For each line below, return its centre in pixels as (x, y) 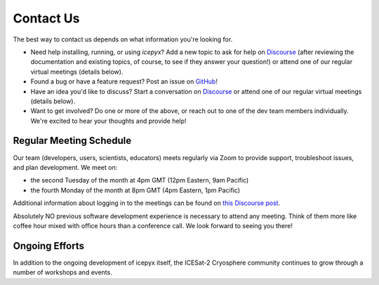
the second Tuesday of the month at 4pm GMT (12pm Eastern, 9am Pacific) (140, 180)
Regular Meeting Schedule (72, 141)
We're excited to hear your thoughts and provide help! (108, 121)
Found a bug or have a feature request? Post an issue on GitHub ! (124, 81)
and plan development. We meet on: (65, 167)
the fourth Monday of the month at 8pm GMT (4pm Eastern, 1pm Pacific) (135, 190)
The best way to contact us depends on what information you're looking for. (123, 39)
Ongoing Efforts (48, 246)
